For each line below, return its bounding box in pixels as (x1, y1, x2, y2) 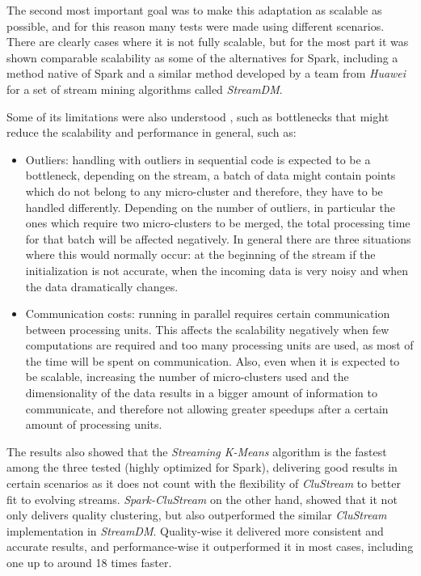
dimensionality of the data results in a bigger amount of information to (25, 384, 377, 401)
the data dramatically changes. (25, 277, 179, 294)
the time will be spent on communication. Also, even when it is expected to (25, 352, 400, 369)
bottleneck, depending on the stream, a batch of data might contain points (25, 167, 396, 184)
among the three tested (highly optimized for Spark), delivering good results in (6, 459, 398, 476)
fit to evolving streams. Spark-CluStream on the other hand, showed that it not (6, 490, 398, 507)
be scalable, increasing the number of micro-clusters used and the (25, 368, 349, 385)
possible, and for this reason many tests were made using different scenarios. (6, 17, 385, 34)
